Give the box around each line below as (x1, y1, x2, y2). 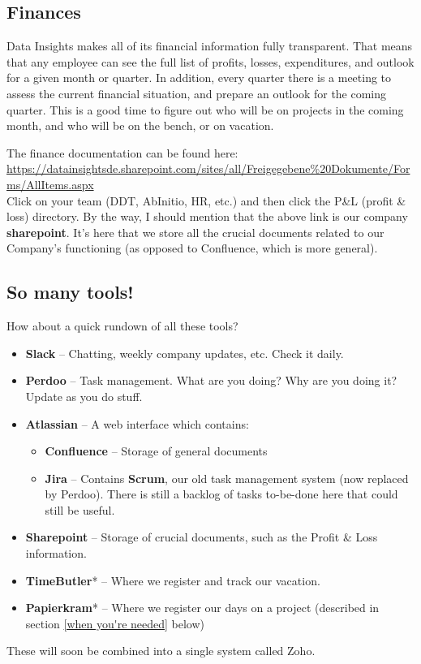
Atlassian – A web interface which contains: (25, 415, 249, 432)
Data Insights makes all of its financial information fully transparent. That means (6, 37, 413, 54)
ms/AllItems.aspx (6, 175, 94, 192)
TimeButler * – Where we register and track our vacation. (25, 571, 320, 589)
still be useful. (45, 501, 115, 518)
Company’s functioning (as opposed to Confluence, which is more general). (6, 239, 378, 257)
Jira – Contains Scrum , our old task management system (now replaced (45, 469, 409, 486)
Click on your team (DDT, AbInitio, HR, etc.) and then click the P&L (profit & (6, 192, 406, 209)
